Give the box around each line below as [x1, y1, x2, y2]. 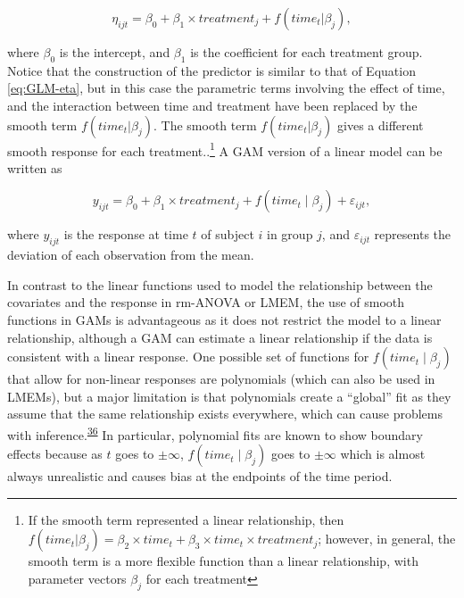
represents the [374, 225, 452, 244]
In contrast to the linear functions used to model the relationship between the [7, 275, 433, 294]
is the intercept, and [59, 43, 170, 61]
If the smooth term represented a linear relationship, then [28, 510, 344, 528]
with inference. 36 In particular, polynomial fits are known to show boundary [7, 422, 423, 444]
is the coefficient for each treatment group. [190, 43, 423, 61]
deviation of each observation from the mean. [7, 245, 254, 264]
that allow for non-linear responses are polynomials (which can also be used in [7, 370, 435, 388]
